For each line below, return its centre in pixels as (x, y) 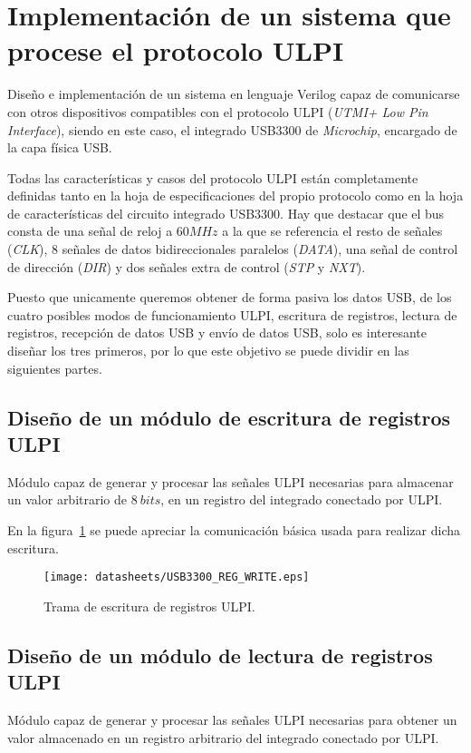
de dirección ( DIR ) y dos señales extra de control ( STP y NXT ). (187, 266)
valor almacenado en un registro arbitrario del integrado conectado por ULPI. (223, 737)
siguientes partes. (55, 368)
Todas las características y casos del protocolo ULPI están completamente (213, 177)
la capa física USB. (60, 147)
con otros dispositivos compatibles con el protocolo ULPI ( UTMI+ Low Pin (218, 111)
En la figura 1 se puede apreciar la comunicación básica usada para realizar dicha (234, 530)
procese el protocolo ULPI (176, 50)
